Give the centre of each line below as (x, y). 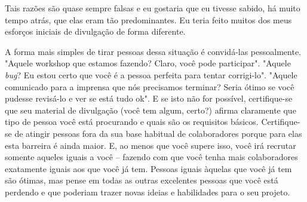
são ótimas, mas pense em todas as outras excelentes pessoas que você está (142, 180)
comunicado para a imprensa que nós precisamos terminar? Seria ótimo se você (150, 86)
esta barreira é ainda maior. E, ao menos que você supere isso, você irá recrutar (151, 145)
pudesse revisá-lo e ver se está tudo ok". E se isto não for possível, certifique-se (149, 98)
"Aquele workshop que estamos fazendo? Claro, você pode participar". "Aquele (148, 63)
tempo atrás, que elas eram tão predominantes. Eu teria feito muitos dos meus (148, 19)
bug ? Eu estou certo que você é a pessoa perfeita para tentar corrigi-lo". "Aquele (151, 74)
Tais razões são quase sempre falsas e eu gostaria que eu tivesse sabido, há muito (153, 8)
